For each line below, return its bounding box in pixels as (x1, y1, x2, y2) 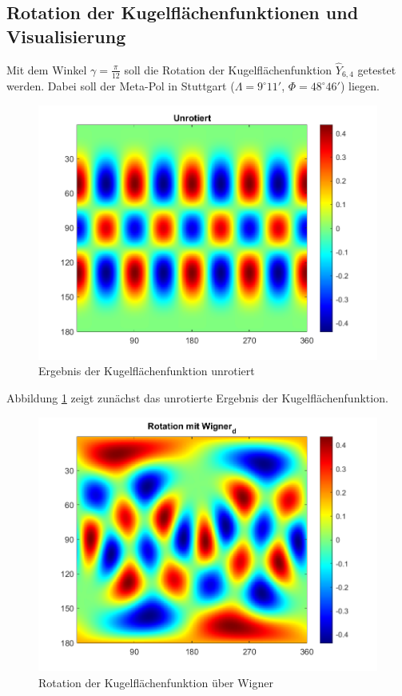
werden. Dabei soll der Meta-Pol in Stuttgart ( (6, 78, 235, 94)
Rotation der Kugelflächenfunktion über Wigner (38, 674, 273, 690)
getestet (357, 61, 396, 78)
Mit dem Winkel (6, 61, 87, 78)
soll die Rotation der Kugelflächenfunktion (124, 61, 332, 78)
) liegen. (340, 78, 380, 94)
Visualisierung (6, 23, 126, 48)
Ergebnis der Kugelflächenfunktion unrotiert (38, 362, 255, 379)
